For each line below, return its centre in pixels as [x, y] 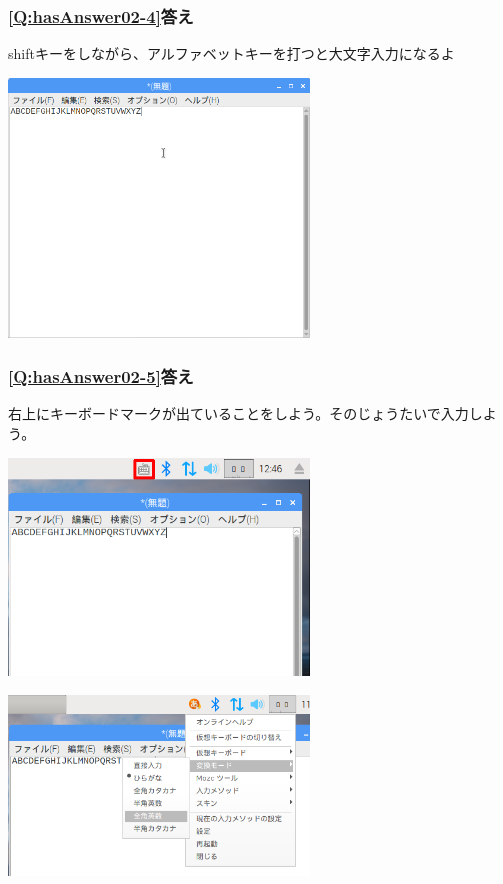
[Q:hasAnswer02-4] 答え [101, 15]
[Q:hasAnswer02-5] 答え [101, 376]
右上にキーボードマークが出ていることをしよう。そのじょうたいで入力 [238, 413]
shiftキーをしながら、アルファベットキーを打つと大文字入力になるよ [231, 53]
